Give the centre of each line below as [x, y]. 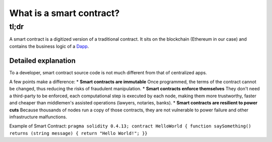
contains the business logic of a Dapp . [49, 46]
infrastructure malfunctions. [38, 117]
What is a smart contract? [64, 13]
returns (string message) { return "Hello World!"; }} [79, 133]
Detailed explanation [42, 60]
